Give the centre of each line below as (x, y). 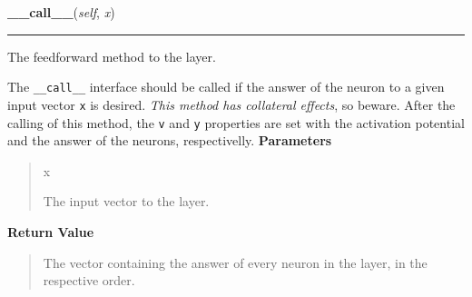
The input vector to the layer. (126, 201)
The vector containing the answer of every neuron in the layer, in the (235, 262)
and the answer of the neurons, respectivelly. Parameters (170, 140)
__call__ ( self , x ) (61, 12)
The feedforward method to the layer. (112, 56)
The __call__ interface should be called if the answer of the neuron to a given (226, 87)
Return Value (51, 231)
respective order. (89, 280)
